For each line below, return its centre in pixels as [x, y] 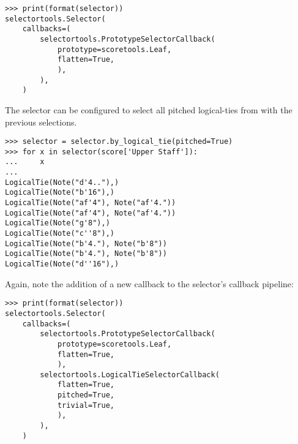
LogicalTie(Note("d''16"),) [62, 264]
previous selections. [41, 122]
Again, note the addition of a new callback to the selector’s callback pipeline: [149, 283]
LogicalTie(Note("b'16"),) [60, 193]
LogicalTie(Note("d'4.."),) [62, 182]
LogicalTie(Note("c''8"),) [60, 233]
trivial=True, [86, 405]
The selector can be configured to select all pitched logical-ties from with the [149, 109]
